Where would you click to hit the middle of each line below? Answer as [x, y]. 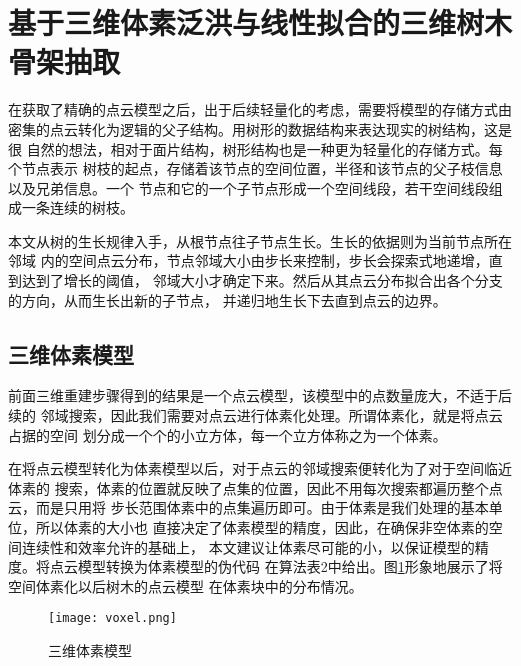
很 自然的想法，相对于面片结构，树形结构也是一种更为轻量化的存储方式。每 [255, 148]
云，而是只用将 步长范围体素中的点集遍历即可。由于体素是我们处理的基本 [248, 507]
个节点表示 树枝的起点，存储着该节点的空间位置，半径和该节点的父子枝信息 [255, 168]
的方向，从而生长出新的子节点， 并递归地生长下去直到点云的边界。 [227, 299]
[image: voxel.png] [112, 618]
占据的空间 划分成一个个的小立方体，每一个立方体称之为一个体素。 [227, 434]
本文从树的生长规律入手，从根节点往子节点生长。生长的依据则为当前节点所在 [260, 240]
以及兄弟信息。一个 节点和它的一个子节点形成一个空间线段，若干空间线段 [248, 187]
